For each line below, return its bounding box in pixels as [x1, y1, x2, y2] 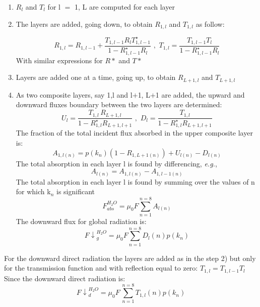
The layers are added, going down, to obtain [16, 18, 153, 29]
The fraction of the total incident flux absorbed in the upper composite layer [16, 127, 253, 138]
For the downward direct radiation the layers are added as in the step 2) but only [4, 252, 256, 263]
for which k [16, 186, 51, 197]
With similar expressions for [16, 55, 103, 65]
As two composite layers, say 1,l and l [16, 89, 133, 100]
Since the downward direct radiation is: [4, 273, 125, 283]
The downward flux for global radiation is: [16, 215, 147, 226]
